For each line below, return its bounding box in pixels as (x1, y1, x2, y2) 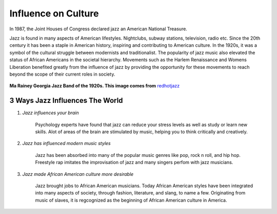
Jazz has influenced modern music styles (22, 140, 111, 147)
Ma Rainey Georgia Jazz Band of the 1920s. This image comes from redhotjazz (9, 83, 180, 89)
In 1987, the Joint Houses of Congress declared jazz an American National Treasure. (9, 26, 187, 32)
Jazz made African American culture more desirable (22, 171, 134, 177)
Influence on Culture (9, 8, 99, 19)
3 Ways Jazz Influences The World (9, 96, 123, 105)
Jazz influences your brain (22, 110, 79, 116)
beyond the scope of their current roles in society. (9, 71, 115, 77)
